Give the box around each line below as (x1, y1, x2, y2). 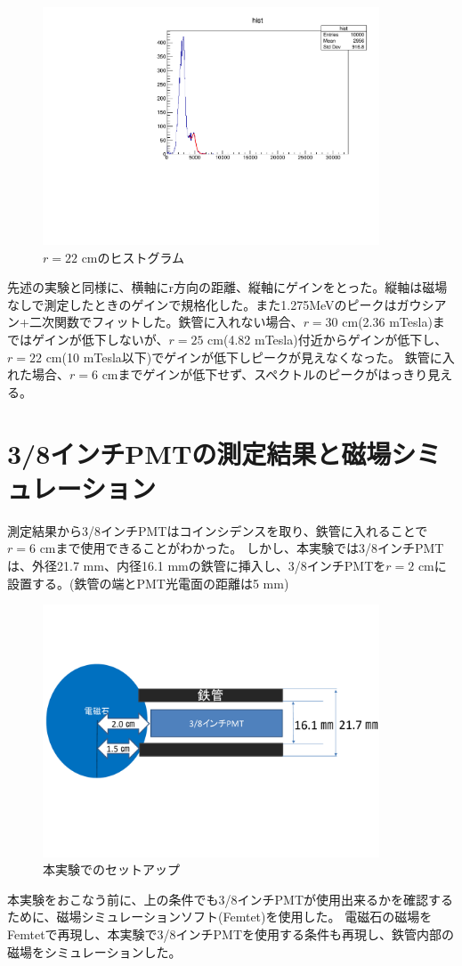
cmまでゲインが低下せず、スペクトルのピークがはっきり (101, 365, 428, 384)
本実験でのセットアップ (43, 860, 180, 879)
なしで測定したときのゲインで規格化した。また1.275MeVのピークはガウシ (7, 295, 434, 313)
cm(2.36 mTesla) (342, 313, 433, 331)
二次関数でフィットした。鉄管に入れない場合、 (28, 313, 304, 331)
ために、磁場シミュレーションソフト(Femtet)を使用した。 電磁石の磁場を (7, 907, 433, 926)
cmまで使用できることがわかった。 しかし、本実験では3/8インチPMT (39, 539, 444, 557)
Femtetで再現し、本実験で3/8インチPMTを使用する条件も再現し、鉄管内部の (7, 924, 455, 943)
